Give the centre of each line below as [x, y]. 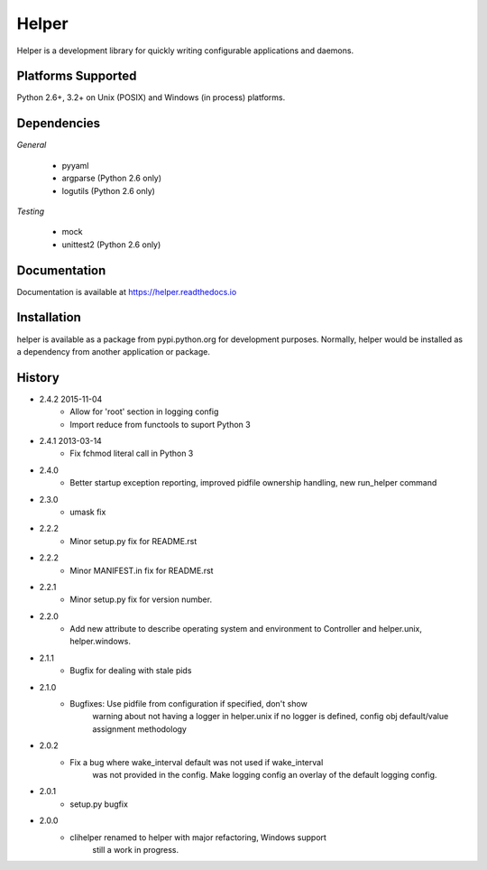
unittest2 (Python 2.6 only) [111, 245]
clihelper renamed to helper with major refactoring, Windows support [198, 837]
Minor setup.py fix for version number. [141, 599]
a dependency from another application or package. [114, 351]
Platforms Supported [77, 76]
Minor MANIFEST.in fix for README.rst [142, 570]
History [38, 378]
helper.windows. [100, 642]
